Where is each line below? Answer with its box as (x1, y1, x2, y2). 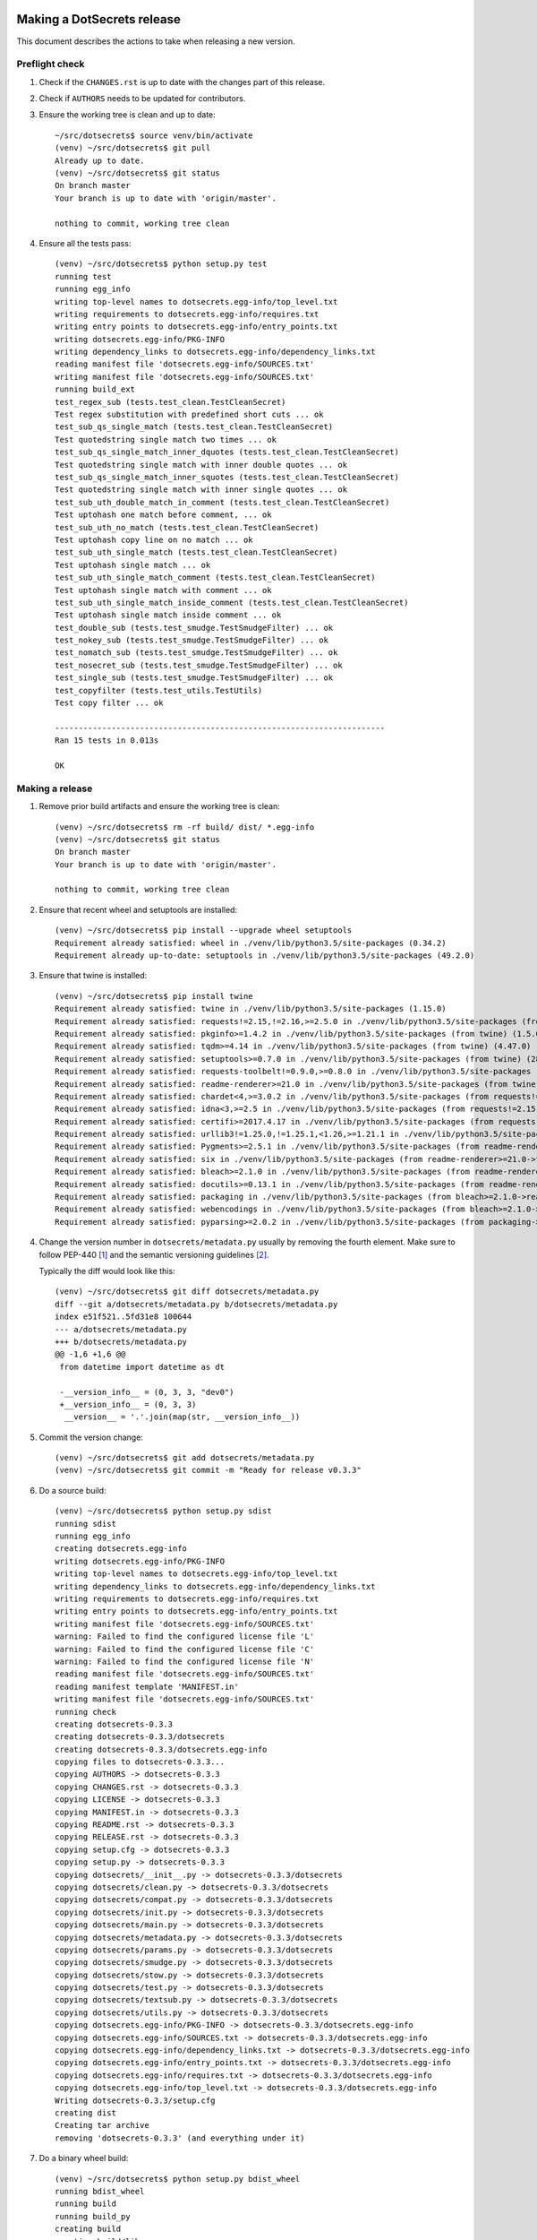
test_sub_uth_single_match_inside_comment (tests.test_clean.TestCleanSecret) (55, 597, 409, 607)
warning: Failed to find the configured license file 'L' (55, 1632, 315, 1641)
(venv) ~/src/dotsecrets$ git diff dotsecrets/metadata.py (55, 1287, 320, 1297)
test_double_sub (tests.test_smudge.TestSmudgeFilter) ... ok (55, 623, 334, 633)
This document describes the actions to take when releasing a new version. (16, 36, 295, 47)
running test (55, 271, 112, 281)
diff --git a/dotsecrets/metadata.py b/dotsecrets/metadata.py (55, 1299, 338, 1309)
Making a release (16, 782, 93, 795)
